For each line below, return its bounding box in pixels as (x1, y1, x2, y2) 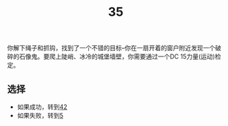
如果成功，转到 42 (17, 103, 68, 111)
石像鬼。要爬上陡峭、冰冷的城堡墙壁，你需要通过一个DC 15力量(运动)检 (19, 52, 222, 61)
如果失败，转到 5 (17, 112, 64, 119)
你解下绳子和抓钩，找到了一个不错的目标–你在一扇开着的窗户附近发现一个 (7, 44, 216, 52)
